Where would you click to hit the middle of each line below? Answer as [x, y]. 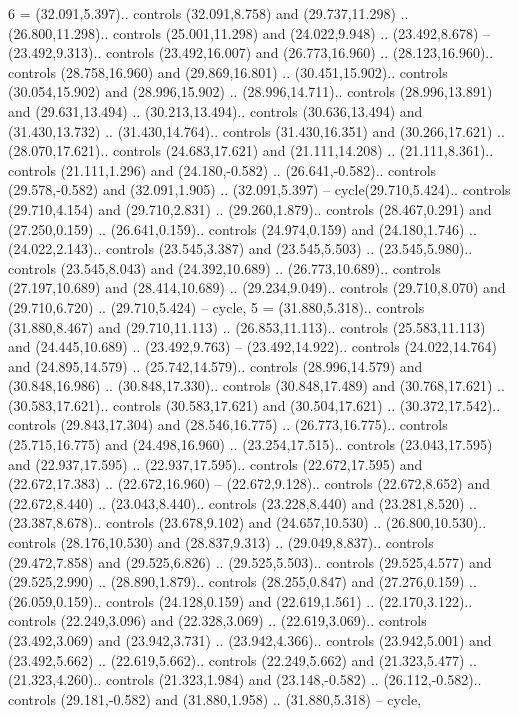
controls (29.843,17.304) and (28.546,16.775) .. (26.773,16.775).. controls [228, 424]
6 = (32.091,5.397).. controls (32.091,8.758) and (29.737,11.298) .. [208, 13]
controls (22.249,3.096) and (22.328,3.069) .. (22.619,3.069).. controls [217, 620]
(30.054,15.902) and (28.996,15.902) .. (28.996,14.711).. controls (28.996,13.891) [250, 91]
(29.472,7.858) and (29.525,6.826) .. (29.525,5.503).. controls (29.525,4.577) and [250, 561]
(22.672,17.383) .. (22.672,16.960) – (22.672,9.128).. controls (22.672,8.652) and [249, 483]
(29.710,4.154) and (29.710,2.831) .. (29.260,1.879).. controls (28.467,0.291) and [250, 208]
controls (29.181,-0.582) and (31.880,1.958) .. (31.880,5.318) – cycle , [215, 698]
